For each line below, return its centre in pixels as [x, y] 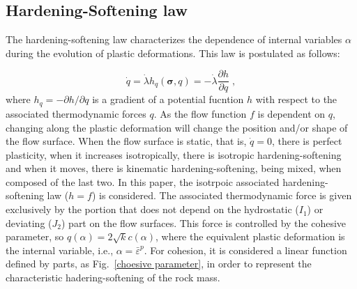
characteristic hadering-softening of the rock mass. [113, 278]
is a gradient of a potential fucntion [168, 99]
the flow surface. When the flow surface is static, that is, [126, 141]
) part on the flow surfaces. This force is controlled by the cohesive [204, 222]
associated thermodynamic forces [76, 113]
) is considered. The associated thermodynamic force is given [222, 195]
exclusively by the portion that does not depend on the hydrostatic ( [152, 209]
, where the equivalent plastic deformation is [250, 236]
